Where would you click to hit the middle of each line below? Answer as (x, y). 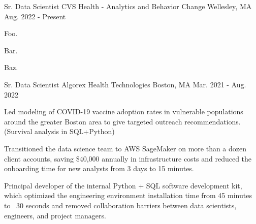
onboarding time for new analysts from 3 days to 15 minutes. (99, 168)
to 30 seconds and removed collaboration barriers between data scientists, (120, 205)
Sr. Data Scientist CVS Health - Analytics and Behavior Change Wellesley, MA (128, 6)
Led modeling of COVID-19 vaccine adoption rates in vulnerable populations (124, 111)
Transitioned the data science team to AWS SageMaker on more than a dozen (125, 148)
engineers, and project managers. (55, 215)
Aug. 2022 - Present (35, 16)
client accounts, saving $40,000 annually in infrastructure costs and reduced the (128, 158)
